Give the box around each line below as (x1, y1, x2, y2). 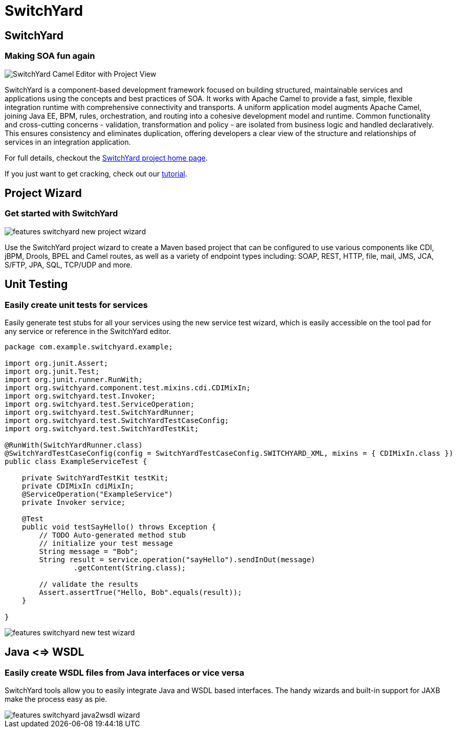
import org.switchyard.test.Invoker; (5, 391, 156, 400)
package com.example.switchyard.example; (5, 342, 173, 351)
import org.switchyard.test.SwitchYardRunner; (5, 408, 194, 416)
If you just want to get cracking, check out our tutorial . (5, 169, 187, 178)
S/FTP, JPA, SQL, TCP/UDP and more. (5, 260, 133, 269)
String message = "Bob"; (39, 547, 139, 556)
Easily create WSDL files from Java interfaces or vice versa (5, 667, 245, 678)
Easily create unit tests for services (5, 299, 148, 310)
